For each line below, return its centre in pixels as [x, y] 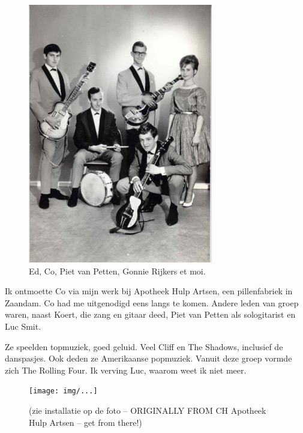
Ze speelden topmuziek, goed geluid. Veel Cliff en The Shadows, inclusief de [144, 346]
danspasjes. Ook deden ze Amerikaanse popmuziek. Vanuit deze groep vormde [148, 358]
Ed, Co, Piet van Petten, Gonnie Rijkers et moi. [117, 271]
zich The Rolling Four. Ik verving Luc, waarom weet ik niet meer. [126, 370]
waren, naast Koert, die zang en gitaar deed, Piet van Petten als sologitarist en [150, 314]
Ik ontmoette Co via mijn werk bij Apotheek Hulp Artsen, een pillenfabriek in [149, 291]
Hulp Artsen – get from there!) [85, 422]
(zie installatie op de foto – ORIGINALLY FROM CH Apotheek [148, 410]
